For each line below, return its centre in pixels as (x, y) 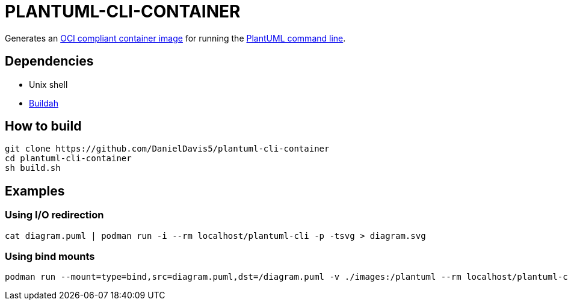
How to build (43, 126)
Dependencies (49, 61)
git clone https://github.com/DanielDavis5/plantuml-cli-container (167, 149)
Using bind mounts (50, 257)
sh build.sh (33, 168)
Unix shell (48, 84)
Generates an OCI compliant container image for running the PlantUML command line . (175, 38)
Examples (35, 191)
